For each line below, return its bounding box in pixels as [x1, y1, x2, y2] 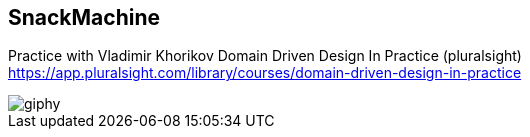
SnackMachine [8, 5, 161, 30]
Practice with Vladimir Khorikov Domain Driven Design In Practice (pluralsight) [8, 47, 522, 65]
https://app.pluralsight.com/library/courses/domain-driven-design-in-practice [8, 64, 522, 82]
